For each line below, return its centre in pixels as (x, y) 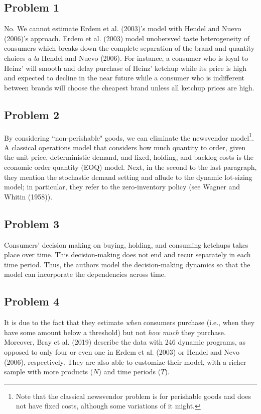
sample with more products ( (49, 372)
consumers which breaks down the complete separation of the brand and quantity (129, 48)
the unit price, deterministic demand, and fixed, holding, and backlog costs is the (129, 157)
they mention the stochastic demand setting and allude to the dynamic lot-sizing (128, 177)
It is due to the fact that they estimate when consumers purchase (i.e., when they (129, 322)
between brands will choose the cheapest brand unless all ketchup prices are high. (129, 87)
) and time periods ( (130, 372)
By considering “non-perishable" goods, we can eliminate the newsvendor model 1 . (129, 137)
